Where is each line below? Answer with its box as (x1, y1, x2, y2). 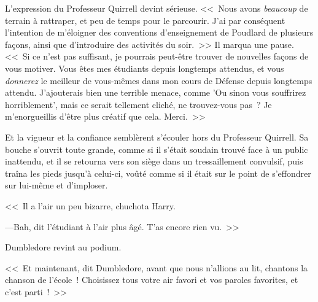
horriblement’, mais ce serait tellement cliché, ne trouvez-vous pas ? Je (5, 98, 272, 110)
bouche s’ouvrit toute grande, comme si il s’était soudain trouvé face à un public (5, 142, 308, 155)
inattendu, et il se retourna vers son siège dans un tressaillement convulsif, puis (5, 155, 303, 168)
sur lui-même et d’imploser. (5, 179, 108, 192)
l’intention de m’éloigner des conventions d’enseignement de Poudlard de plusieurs (5, 26, 314, 39)
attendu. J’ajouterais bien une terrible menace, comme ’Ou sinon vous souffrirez (5, 86, 306, 99)
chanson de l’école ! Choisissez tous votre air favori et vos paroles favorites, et (5, 273, 298, 286)
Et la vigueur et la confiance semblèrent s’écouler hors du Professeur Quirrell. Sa (5, 130, 309, 143)
